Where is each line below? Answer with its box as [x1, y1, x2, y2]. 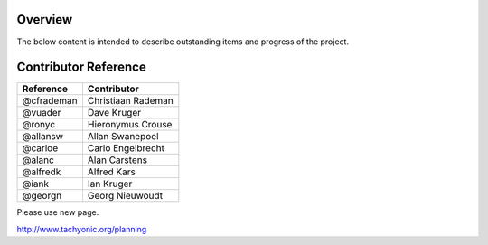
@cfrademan [22, 95, 78, 108]
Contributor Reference [16, 60, 146, 75]
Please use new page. [16, 207, 99, 218]
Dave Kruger [87, 107, 142, 119]
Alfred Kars [87, 165, 136, 178]
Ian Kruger [87, 177, 133, 190]
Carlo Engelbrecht [87, 142, 165, 155]
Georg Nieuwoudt [87, 190, 164, 203]
